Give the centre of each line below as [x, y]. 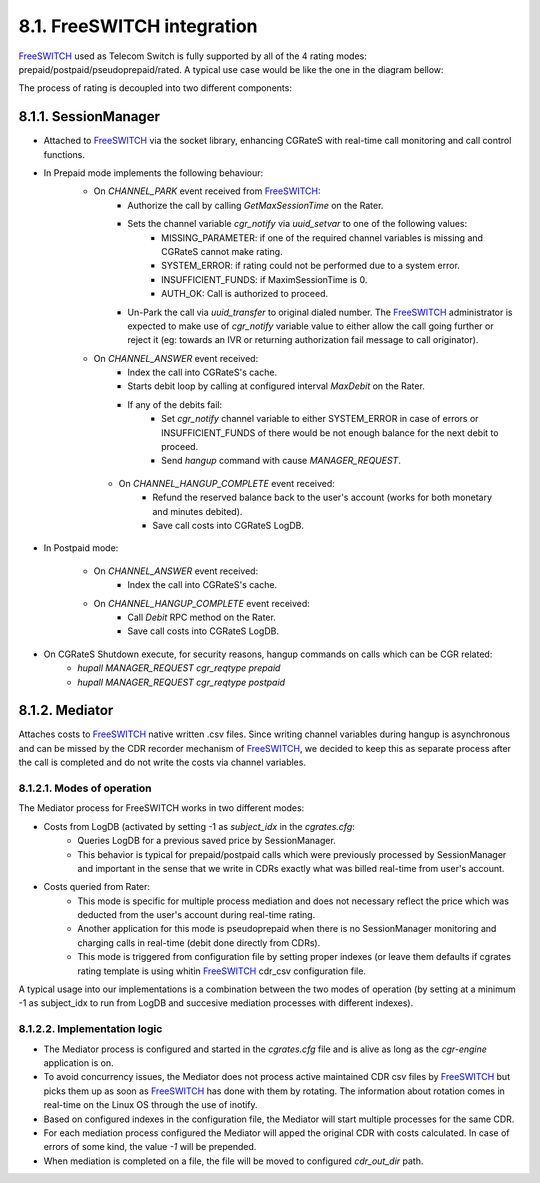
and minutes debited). [197, 511]
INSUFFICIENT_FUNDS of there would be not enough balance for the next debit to [330, 432]
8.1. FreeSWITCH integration [138, 26]
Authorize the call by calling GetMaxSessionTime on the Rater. [255, 205]
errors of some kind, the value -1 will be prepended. [150, 1147]
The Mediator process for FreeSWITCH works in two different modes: [161, 808]
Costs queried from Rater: [96, 887]
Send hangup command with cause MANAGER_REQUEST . [281, 461]
